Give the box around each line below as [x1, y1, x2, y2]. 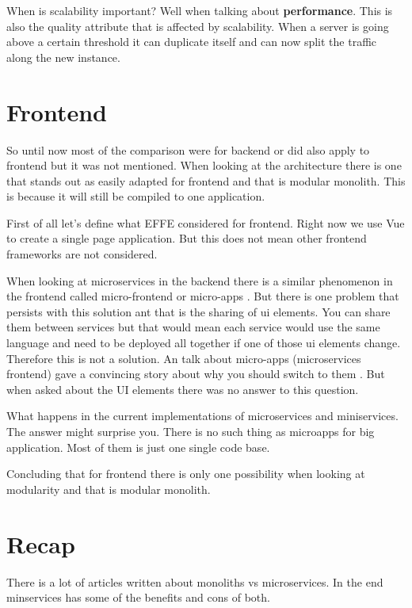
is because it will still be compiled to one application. [6, 188, 265, 205]
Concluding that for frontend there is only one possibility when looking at [6, 465, 365, 482]
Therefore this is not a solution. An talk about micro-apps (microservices [6, 350, 361, 366]
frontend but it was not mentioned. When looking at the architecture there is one [6, 157, 402, 174]
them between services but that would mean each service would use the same [6, 319, 380, 335]
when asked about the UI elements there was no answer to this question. [6, 380, 359, 397]
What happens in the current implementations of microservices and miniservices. [6, 407, 399, 424]
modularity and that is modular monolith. [6, 480, 211, 497]
